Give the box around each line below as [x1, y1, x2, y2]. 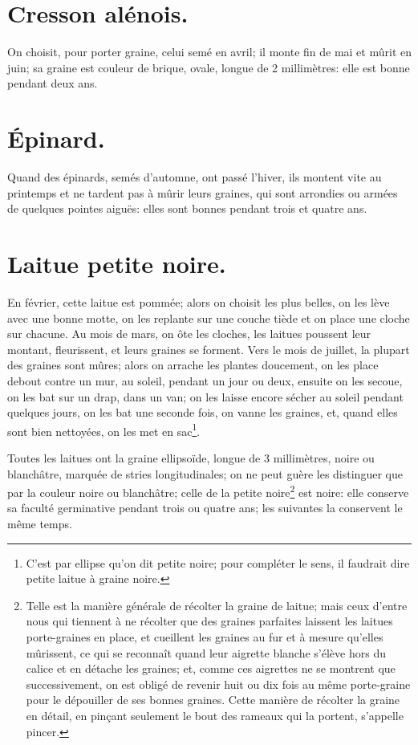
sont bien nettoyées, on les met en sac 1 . [7, 420, 201, 439]
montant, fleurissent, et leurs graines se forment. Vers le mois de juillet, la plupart [7, 340, 410, 357]
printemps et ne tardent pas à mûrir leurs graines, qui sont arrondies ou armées [7, 184, 398, 201]
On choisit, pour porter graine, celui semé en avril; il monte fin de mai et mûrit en [7, 43, 412, 60]
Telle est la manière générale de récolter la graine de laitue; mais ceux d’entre [26, 596, 408, 613]
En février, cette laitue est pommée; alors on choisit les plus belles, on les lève [7, 293, 390, 310]
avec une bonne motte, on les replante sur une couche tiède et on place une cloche [7, 309, 410, 326]
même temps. [7, 515, 72, 531]
